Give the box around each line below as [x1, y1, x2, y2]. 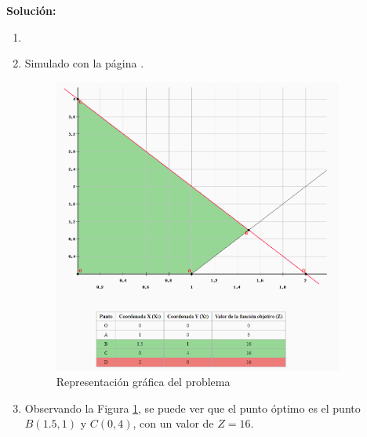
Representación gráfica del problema [56, 373, 231, 390]
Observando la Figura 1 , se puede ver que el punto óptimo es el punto [24, 399, 361, 416]
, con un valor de [133, 415, 214, 432]
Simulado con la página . [24, 55, 144, 71]
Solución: [6, 2, 56, 18]
